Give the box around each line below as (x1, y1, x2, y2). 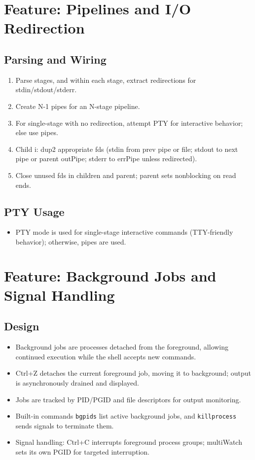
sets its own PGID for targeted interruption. (15, 447, 149, 457)
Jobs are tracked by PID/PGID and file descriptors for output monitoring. (15, 394, 241, 404)
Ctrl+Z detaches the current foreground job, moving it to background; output (15, 368, 251, 378)
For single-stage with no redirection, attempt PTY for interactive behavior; (15, 117, 243, 128)
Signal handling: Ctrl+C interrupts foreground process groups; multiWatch (15, 437, 242, 447)
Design (4, 318, 39, 334)
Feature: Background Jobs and (4, 265, 217, 285)
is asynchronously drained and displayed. (15, 378, 139, 388)
